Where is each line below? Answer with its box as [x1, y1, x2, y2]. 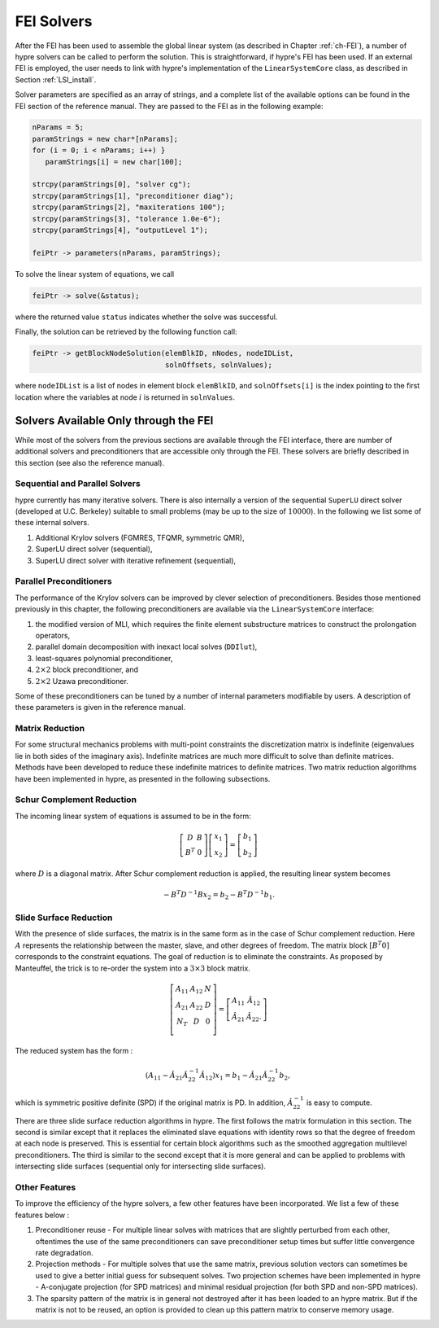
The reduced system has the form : [15, 1045, 133, 1055]
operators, [35, 630, 71, 640]
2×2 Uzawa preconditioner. [35, 676, 129, 686]
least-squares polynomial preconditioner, [35, 653, 173, 663]
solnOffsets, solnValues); [164, 360, 272, 370]
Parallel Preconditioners [15, 576, 113, 587]
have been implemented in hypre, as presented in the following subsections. [15, 774, 271, 783]
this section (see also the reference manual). [15, 458, 165, 467]
